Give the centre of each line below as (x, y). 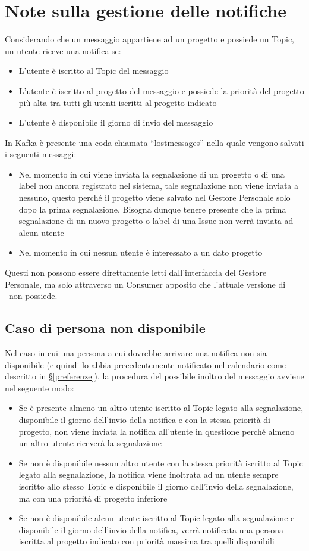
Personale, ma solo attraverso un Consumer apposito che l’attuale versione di (145, 284)
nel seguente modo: (40, 387)
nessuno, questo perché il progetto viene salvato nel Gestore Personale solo (154, 197)
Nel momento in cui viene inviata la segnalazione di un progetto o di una (152, 174)
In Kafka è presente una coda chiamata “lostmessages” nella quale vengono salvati (154, 142)
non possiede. (33, 296)
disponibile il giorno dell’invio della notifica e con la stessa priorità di (144, 419)
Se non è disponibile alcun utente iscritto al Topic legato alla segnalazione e (157, 518)
